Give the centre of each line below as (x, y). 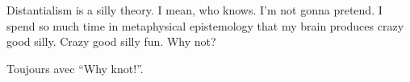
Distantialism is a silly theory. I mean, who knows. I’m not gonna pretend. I (195, 10)
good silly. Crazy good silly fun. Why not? (111, 41)
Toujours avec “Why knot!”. (75, 68)
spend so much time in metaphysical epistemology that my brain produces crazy (205, 25)
